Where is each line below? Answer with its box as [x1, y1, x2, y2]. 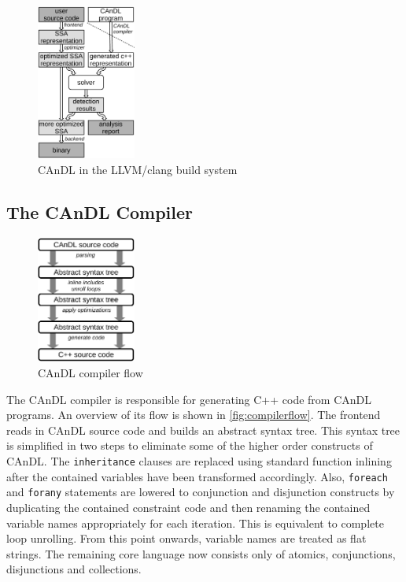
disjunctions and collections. [6, 561, 142, 577]
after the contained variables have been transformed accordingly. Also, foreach [6, 468, 388, 484]
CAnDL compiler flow [38, 365, 143, 381]
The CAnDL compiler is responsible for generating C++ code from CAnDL [6, 391, 371, 407]
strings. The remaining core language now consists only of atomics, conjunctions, [6, 545, 396, 562]
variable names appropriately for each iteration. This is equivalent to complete [6, 514, 384, 531]
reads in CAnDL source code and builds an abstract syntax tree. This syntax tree [6, 421, 400, 438]
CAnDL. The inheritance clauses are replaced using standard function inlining [6, 453, 392, 469]
